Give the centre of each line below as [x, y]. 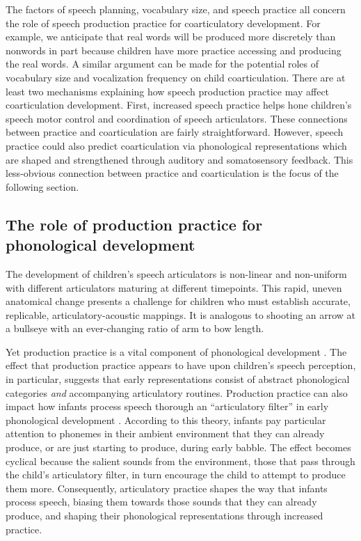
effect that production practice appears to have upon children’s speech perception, [181, 365]
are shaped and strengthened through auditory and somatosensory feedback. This [179, 159]
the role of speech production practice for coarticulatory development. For [163, 23]
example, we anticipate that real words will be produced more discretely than [171, 37]
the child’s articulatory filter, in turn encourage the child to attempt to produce [176, 475]
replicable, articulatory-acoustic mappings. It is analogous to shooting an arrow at [181, 314]
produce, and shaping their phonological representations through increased [165, 515]
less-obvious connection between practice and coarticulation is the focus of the [172, 173]
